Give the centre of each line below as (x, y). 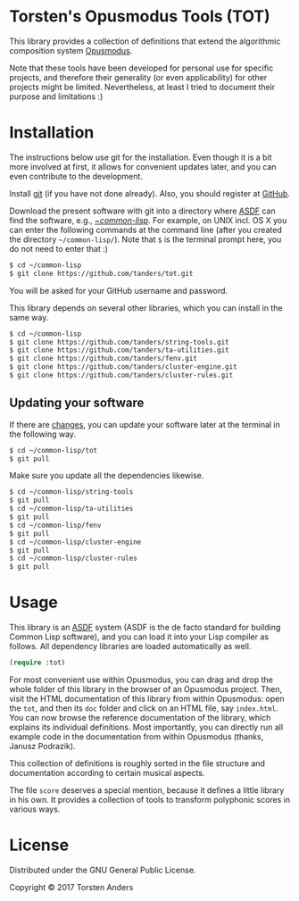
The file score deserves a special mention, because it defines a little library (147, 790)
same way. (29, 317)
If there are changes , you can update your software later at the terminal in (145, 424)
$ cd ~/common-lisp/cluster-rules (74, 559)
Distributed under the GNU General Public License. (103, 870)
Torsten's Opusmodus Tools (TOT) (140, 17)
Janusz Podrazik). (42, 746)
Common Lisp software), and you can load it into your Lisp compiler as (139, 637)
